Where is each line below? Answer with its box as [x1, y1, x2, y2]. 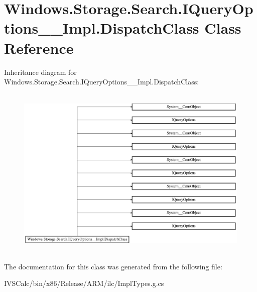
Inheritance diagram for [4, 66, 77, 77]
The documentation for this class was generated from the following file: [4, 261, 222, 271]
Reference [4, 37, 74, 58]
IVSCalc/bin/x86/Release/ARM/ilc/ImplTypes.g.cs [4, 278, 164, 288]
